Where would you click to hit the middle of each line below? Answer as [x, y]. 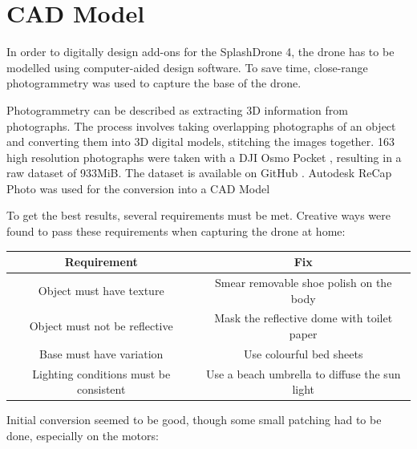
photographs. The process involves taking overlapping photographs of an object [201, 125]
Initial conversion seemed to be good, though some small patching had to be [194, 420]
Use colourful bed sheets [303, 353]
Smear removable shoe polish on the [304, 282]
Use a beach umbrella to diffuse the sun [303, 373]
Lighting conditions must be [101, 373]
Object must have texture [101, 290]
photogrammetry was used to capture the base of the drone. [154, 83]
